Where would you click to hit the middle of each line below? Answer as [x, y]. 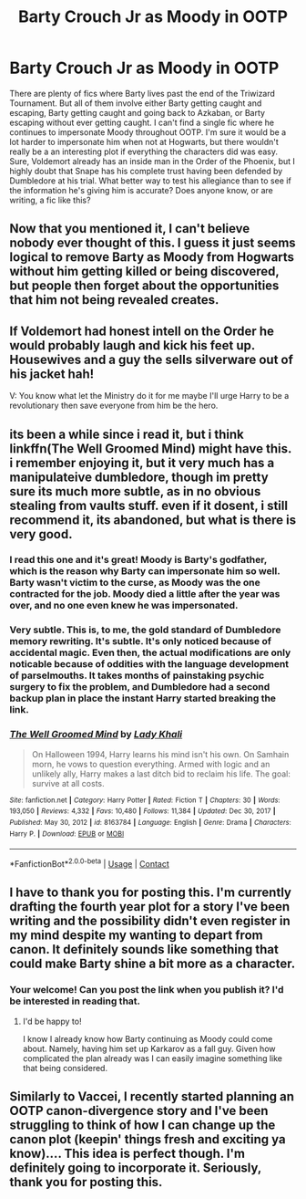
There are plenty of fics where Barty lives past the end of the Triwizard [143, 93]
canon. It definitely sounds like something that [144, 949]
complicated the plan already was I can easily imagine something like [152, 1058]
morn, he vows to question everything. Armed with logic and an [151, 764]
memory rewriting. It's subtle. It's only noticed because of [140, 641]
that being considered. [65, 1068]
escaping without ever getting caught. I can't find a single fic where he [142, 122]
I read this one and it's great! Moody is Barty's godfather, [138, 560]
